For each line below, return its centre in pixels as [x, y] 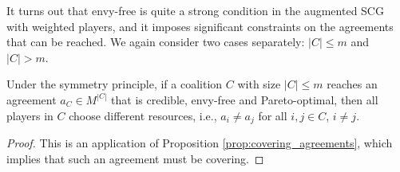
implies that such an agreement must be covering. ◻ [135, 158]
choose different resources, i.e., [143, 115]
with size [259, 84]
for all [273, 115]
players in [30, 115]
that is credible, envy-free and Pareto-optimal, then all [245, 99]
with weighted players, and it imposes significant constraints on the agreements [200, 26]
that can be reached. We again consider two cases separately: [156, 42]
